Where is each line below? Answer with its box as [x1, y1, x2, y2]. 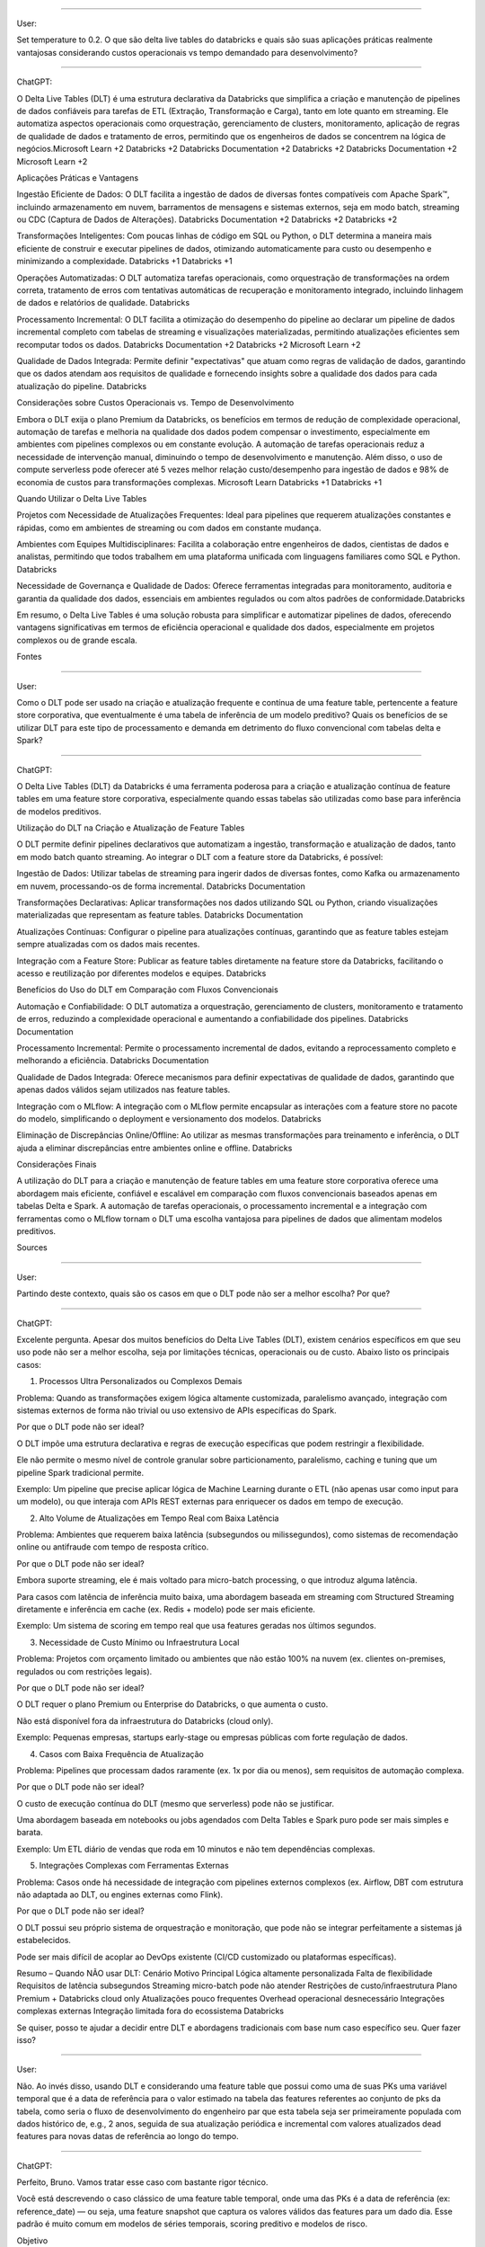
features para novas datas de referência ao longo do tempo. [16, 2131, 240, 2142]
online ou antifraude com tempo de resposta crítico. [16, 1541, 209, 1552]
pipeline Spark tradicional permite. [16, 1467, 144, 1478]
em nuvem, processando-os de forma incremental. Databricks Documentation [16, 881, 305, 892]
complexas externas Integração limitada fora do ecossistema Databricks [16, 2005, 285, 2017]
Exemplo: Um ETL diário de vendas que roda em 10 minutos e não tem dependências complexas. [16, 1843, 375, 1854]
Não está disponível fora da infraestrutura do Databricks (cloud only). [16, 1715, 274, 1726]
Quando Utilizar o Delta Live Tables [16, 493, 147, 503]
